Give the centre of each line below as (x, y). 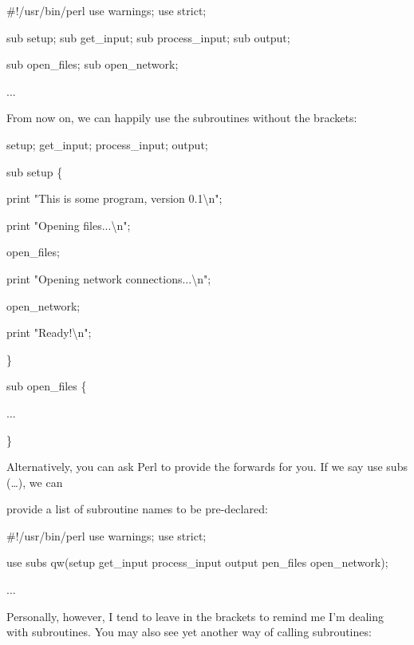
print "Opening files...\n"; (69, 225)
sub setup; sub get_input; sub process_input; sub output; (148, 37)
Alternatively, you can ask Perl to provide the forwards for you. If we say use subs (207, 467)
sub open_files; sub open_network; (93, 64)
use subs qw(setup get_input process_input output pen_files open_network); (197, 562)
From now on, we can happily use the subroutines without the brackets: (182, 118)
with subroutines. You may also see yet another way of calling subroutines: (189, 632)
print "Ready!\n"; (49, 332)
